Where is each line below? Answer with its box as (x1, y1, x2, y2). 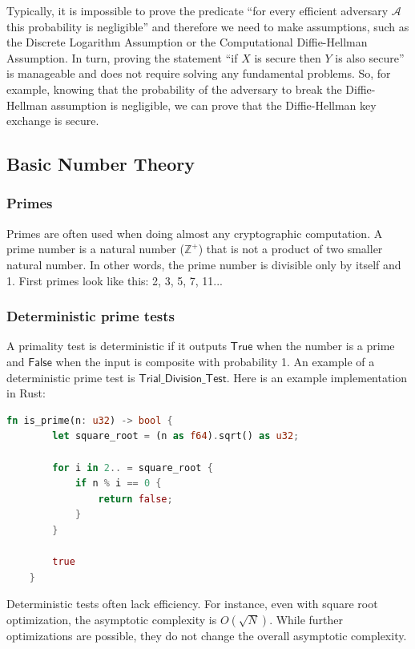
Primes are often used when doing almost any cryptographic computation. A (6, 224, 383, 241)
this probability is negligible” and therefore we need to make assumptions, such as (6, 18, 409, 34)
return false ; (98, 493, 173, 505)
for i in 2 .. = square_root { (52, 462, 213, 474)
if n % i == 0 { (75, 478, 162, 490)
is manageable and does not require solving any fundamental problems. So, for (6, 65, 391, 82)
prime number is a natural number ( (6, 240, 184, 257)
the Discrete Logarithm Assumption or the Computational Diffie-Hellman (6, 34, 368, 50)
